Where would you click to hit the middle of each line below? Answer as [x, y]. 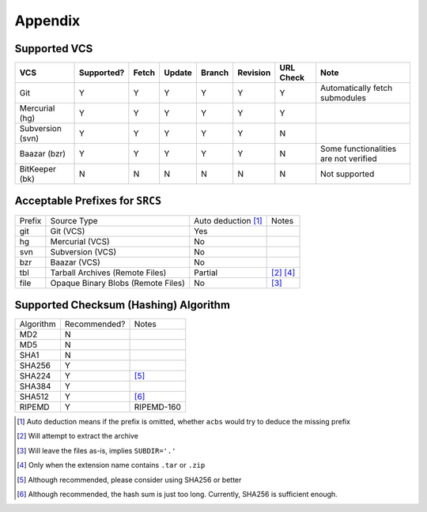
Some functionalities [359, 149]
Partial [206, 273]
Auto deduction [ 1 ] [228, 220]
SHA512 [34, 397]
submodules [344, 98]
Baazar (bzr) [43, 154]
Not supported [348, 174]
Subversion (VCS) [83, 251]
